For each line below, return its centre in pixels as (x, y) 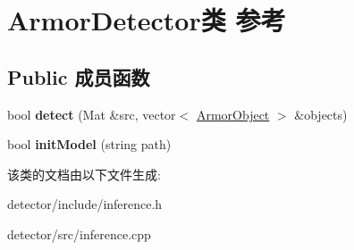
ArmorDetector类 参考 (147, 20)
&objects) (321, 114)
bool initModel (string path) (89, 144)
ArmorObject (233, 114)
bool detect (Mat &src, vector (92, 114)
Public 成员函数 (79, 76)
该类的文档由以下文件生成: (84, 174)
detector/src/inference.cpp (79, 233)
